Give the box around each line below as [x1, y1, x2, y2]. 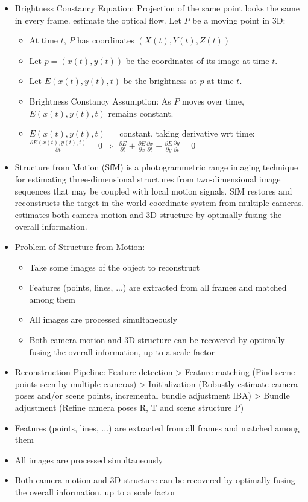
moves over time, [182, 94, 244, 107]
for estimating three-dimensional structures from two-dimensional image [14, 173, 281, 185]
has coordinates [77, 34, 134, 47]
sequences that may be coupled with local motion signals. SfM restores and [14, 184, 292, 197]
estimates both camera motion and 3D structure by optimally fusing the [14, 208, 282, 220]
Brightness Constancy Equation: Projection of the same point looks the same [14, 2, 300, 14]
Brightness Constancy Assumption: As [29, 94, 171, 107]
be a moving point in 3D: [192, 13, 286, 26]
